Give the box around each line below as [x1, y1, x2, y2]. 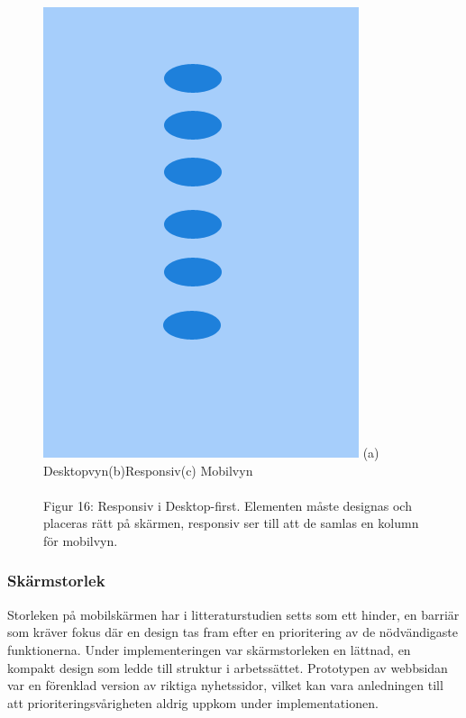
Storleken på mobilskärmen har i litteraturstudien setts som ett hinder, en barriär [7, 604, 460, 623]
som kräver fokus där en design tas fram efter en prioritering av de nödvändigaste [7, 623, 459, 641]
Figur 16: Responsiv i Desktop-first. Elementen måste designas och [43, 495, 412, 514]
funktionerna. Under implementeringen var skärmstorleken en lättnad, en [7, 640, 411, 659]
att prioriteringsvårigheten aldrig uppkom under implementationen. [7, 693, 379, 712]
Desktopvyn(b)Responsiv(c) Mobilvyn [43, 460, 253, 479]
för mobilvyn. [43, 531, 118, 550]
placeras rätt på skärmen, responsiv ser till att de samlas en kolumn [43, 514, 419, 532]
